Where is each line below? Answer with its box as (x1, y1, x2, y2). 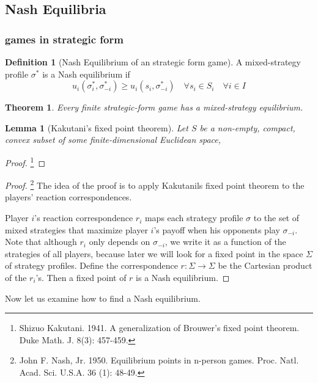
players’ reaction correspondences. (5, 191, 132, 203)
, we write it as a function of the (165, 235, 286, 248)
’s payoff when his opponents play (153, 223, 280, 236)
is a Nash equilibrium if (42, 67, 130, 80)
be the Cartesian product (218, 259, 312, 272)
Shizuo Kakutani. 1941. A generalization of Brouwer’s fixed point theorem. (19, 321, 300, 334)
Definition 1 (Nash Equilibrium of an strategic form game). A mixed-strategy (5, 56, 301, 68)
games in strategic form (5, 31, 124, 46)
